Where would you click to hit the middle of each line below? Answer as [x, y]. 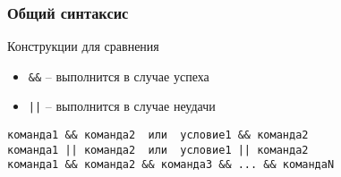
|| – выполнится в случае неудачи [122, 106]
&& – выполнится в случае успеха [119, 76]
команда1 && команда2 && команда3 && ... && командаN [171, 165]
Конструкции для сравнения [83, 46]
